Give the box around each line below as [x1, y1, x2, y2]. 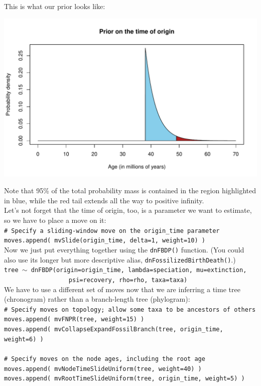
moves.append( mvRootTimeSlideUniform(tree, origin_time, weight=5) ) [4, 375, 245, 382]
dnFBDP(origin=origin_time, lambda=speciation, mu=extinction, [31, 267, 247, 274]
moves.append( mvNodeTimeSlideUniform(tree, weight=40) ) [4, 365, 202, 372]
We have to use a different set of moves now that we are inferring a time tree [4, 284, 240, 294]
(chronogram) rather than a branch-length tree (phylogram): [4, 294, 190, 304]
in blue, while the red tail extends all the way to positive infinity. [4, 195, 204, 205]
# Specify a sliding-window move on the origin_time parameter [4, 227, 220, 234]
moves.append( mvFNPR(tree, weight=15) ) [4, 316, 145, 323]
